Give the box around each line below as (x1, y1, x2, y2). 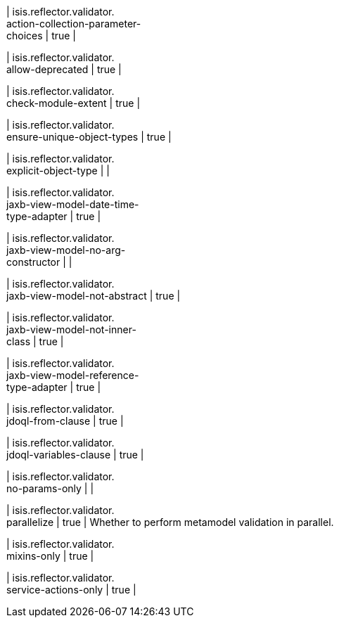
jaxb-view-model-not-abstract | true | (6, 290, 181, 302)
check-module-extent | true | (6, 97, 141, 109)
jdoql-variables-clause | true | (6, 449, 144, 461)
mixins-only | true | (6, 550, 94, 562)
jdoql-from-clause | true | (6, 415, 124, 427)
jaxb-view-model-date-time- (6, 198, 139, 210)
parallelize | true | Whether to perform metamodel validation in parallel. (6, 516, 334, 528)
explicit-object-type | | (6, 165, 110, 176)
